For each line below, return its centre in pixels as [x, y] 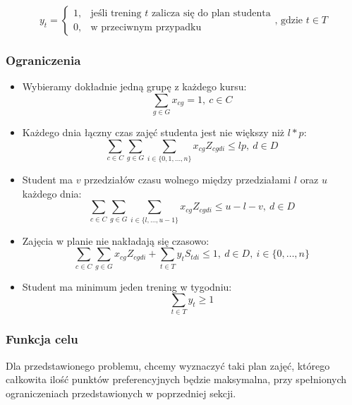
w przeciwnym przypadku [146, 27]
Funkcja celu [42, 339]
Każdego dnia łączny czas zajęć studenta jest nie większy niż [153, 132]
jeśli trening [116, 14]
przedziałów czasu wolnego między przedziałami [188, 180]
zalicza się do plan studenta [211, 14]
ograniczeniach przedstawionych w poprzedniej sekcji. [121, 393]
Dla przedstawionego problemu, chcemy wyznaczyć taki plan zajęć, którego [168, 365]
